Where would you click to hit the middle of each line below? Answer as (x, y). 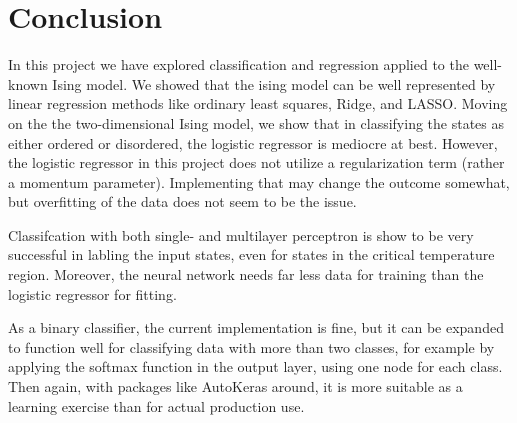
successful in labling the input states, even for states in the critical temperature (251, 254)
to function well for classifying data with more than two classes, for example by (251, 346)
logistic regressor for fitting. (92, 293)
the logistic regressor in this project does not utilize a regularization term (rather (256, 162)
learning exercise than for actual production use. (156, 405)
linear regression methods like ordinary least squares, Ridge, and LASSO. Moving (258, 103)
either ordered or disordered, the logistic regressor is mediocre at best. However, (253, 142)
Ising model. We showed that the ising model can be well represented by (274, 83)
